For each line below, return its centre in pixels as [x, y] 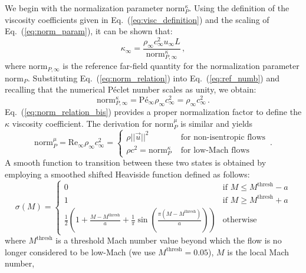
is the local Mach [258, 251]
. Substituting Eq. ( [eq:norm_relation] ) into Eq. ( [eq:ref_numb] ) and [154, 78]
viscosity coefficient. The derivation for [82, 123]
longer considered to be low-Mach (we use [80, 251]
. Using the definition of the [239, 8]
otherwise [240, 220]
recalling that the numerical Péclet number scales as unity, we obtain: [131, 89]
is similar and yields [217, 123]
